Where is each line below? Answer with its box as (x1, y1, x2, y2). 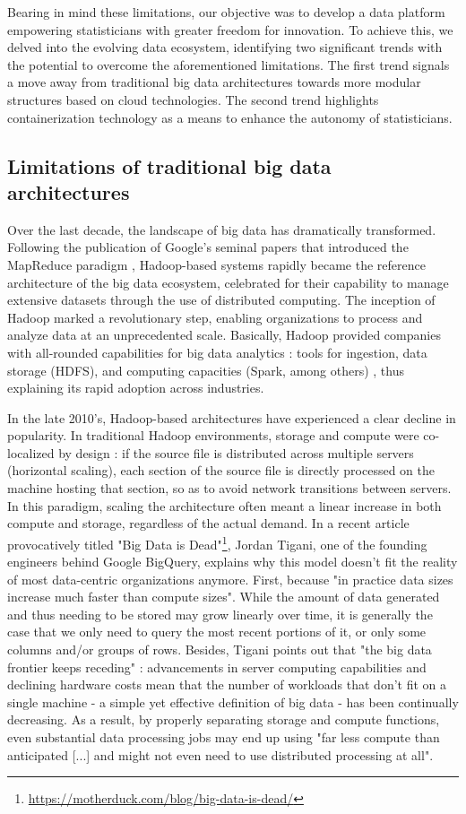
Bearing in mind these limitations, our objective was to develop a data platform (7, 3, 445, 21)
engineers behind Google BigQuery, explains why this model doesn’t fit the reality (7, 552, 458, 571)
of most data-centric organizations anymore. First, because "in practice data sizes (7, 569, 453, 588)
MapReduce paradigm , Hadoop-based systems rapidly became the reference (7, 255, 426, 273)
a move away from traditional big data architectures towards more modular (7, 73, 421, 91)
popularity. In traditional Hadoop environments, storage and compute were (7, 426, 419, 445)
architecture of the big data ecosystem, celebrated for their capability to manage (7, 273, 449, 291)
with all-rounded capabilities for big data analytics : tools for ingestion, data (7, 342, 427, 361)
